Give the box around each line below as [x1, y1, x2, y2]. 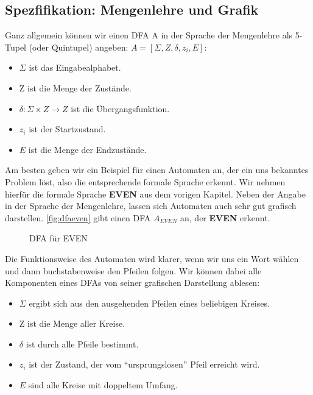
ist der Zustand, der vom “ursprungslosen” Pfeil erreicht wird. [29, 358, 260, 371]
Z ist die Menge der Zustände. [19, 81, 132, 94]
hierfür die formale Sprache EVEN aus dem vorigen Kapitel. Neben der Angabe [5, 187, 306, 200]
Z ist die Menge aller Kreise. [19, 317, 125, 330]
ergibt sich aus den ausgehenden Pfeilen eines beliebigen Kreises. [29, 296, 270, 309]
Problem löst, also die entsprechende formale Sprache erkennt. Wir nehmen [5, 175, 286, 188]
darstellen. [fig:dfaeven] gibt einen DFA [5, 211, 151, 224]
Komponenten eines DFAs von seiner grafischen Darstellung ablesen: [5, 276, 260, 289]
